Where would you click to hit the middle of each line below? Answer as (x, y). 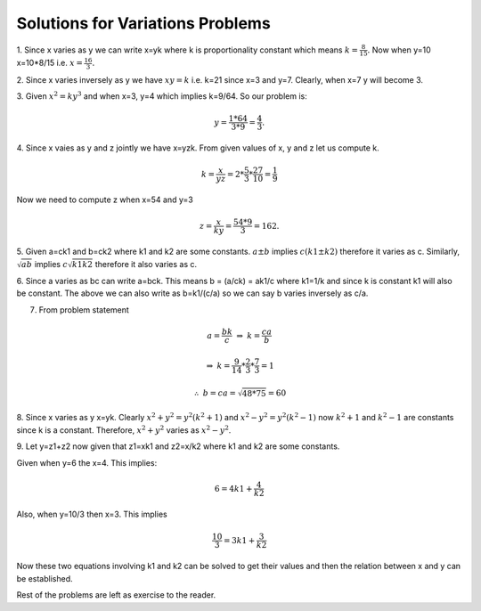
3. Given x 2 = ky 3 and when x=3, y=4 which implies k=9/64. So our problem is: (162, 96)
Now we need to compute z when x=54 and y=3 (105, 200)
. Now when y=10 (399, 50)
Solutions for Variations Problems (143, 23)
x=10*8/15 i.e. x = (50, 63)
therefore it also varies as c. (146, 264)
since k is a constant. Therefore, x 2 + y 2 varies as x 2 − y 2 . (124, 430)
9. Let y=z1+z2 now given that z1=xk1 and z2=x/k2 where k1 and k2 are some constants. (178, 446)
